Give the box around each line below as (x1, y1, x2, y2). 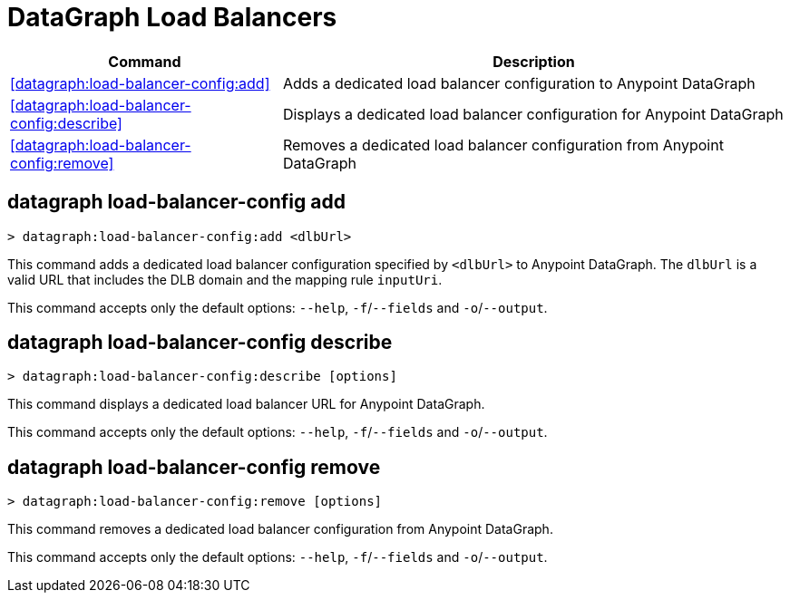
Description (493, 52, 575, 71)
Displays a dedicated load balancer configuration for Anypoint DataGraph (282, 104, 784, 123)
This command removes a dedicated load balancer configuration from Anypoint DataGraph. (7, 521, 553, 537)
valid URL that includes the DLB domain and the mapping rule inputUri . (7, 271, 443, 287)
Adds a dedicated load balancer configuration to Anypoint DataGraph (282, 73, 756, 92)
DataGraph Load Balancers (7, 2, 337, 33)
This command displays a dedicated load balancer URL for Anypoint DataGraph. (7, 396, 485, 412)
